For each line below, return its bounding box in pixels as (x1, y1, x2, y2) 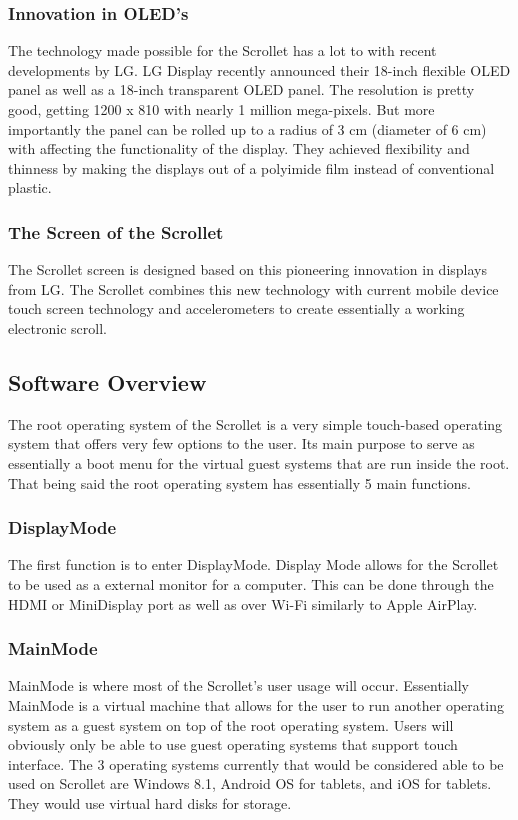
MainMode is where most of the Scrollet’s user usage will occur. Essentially (8, 675, 469, 696)
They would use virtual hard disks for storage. (8, 792, 292, 813)
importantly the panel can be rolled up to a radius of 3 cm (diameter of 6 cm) (8, 118, 487, 139)
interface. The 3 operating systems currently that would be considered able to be (8, 753, 504, 774)
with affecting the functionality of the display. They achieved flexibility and (8, 138, 470, 159)
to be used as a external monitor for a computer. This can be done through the (8, 573, 494, 594)
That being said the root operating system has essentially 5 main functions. (8, 472, 472, 493)
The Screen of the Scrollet (8, 219, 224, 244)
